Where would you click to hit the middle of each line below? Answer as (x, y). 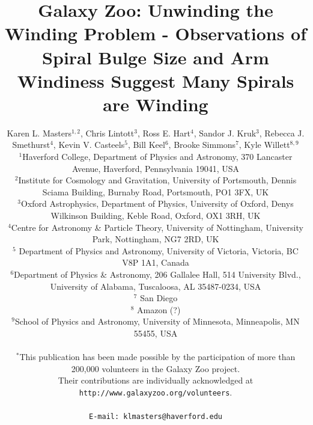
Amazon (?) (159, 309)
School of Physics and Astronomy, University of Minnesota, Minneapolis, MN (157, 321)
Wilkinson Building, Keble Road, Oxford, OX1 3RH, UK (156, 216)
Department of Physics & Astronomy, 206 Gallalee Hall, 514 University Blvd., (157, 274)
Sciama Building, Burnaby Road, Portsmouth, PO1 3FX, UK (156, 191)
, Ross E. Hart (164, 133)
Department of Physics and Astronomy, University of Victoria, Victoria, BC (159, 250)
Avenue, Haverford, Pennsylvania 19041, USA (156, 168)
